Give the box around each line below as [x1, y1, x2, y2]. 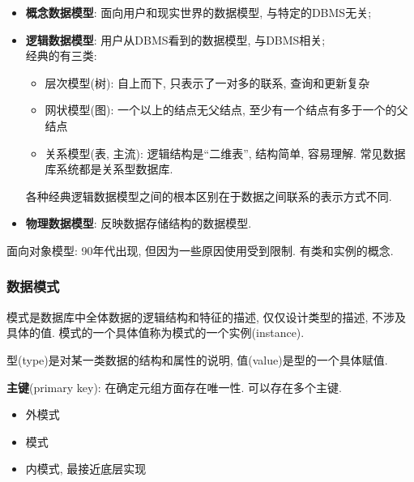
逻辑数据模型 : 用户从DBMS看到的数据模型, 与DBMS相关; [25, 31, 326, 48]
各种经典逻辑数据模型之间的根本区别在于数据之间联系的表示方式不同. [25, 187, 392, 204]
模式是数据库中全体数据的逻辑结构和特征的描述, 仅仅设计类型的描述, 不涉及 [6, 308, 407, 325]
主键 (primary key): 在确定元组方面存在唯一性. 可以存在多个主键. [6, 378, 342, 395]
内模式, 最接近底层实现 [25, 460, 147, 477]
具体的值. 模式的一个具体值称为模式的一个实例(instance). [6, 324, 305, 341]
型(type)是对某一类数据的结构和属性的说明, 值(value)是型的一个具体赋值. [6, 351, 388, 368]
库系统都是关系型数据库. [45, 160, 173, 177]
